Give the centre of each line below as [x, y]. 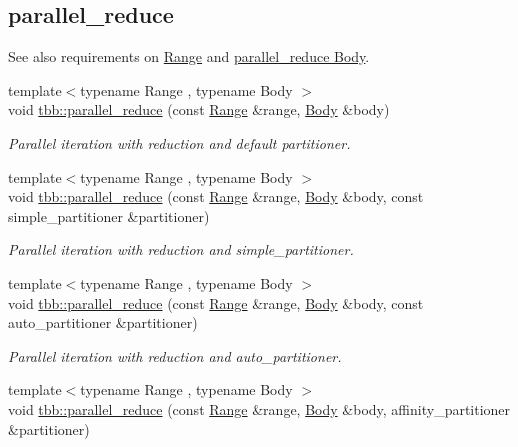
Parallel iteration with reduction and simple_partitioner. [181, 249]
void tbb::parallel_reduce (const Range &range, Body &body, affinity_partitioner [259, 408]
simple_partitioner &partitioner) [109, 215]
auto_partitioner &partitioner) [103, 322]
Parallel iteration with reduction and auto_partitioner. [175, 355]
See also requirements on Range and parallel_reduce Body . [189, 56]
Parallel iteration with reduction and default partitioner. [179, 142]
